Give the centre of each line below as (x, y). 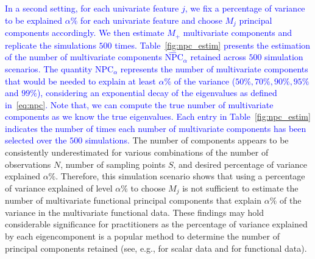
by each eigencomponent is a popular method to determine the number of (142, 236)
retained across (218, 57)
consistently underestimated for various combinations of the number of (137, 152)
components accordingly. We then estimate (85, 33)
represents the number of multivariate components (214, 68)
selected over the (36, 140)
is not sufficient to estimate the (240, 188)
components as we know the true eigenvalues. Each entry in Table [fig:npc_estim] (158, 116)
